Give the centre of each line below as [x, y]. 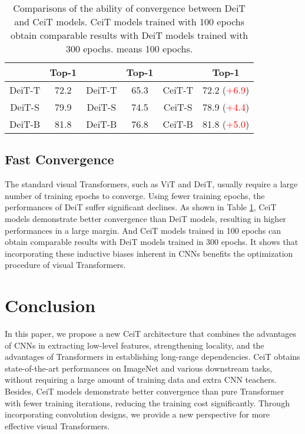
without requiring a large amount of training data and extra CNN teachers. [141, 380]
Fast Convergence [59, 159]
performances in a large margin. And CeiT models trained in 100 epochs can [143, 230]
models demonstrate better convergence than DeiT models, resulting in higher [145, 218]
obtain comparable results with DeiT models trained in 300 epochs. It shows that [152, 242]
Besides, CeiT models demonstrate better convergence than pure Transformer [145, 391]
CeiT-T [178, 90]
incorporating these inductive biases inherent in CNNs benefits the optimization [149, 253]
